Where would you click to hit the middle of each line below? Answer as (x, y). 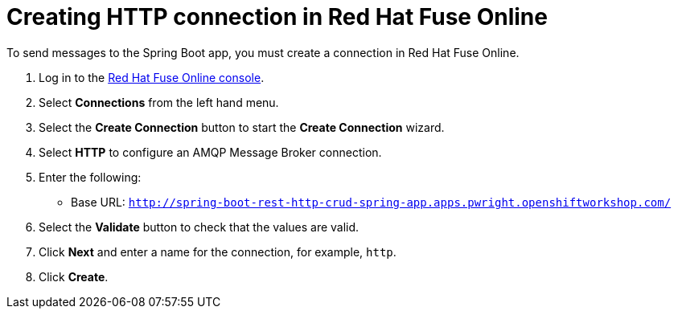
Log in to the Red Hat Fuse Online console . (152, 77)
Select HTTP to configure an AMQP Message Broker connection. (210, 152)
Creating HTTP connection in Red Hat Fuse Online (277, 17)
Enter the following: (90, 177)
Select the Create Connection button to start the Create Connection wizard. (242, 127)
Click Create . (74, 276)
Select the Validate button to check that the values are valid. (199, 227)
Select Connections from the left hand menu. (159, 102)
